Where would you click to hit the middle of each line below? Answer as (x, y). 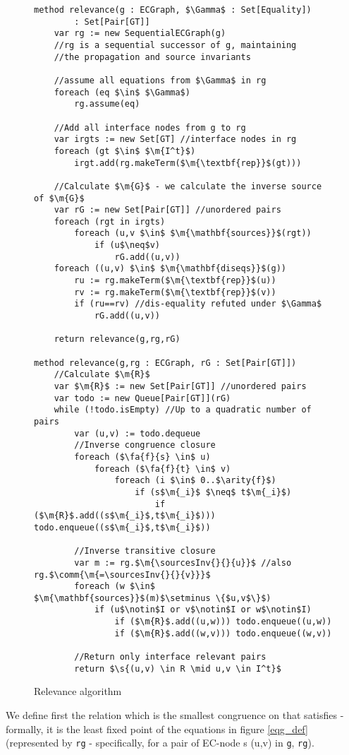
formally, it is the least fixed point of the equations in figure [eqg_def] (157, 729)
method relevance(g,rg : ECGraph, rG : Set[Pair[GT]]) (165, 363)
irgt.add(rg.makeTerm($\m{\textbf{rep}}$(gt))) (188, 163)
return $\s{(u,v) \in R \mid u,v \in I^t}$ (178, 668)
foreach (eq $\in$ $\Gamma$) (122, 92)
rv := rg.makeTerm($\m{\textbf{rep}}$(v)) (175, 292)
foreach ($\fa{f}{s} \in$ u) (142, 457)
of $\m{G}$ (59, 198)
